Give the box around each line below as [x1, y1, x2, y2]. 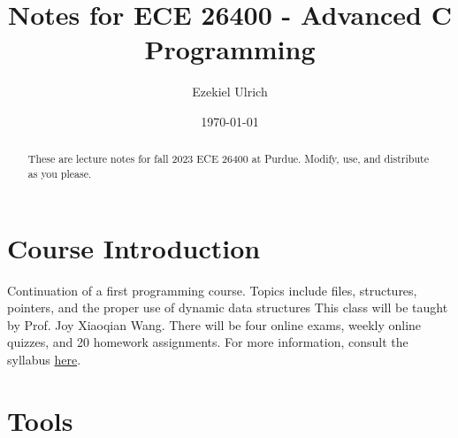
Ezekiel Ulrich [192, 82, 268, 101]
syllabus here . [7, 350, 81, 368]
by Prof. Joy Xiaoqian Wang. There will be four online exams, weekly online [7, 315, 422, 334]
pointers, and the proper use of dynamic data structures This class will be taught [7, 298, 448, 317]
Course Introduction [7, 229, 261, 265]
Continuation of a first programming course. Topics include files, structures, [7, 280, 417, 299]
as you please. [27, 165, 92, 181]
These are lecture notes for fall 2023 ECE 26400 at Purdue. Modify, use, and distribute [27, 151, 429, 166]
